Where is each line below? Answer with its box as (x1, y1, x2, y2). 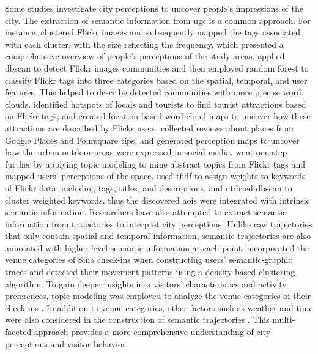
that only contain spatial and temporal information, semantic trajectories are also (5, 229, 311, 242)
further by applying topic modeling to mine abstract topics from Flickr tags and (5, 157, 306, 170)
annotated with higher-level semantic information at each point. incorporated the (5, 241, 309, 254)
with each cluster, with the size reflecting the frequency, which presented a (5, 37, 284, 50)
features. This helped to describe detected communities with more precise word (5, 86, 301, 98)
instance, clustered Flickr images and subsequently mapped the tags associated (5, 26, 301, 39)
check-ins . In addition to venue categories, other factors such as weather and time (5, 301, 313, 314)
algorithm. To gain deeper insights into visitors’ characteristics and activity (5, 277, 287, 290)
